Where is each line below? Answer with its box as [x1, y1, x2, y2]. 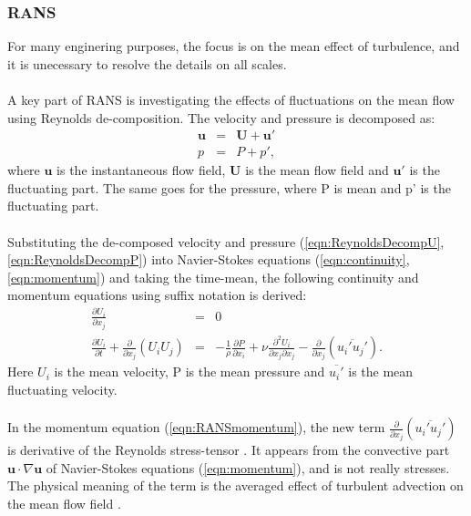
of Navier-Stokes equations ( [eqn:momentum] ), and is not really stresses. [46, 458, 450, 477]
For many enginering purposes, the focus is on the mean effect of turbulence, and [7, 36, 460, 56]
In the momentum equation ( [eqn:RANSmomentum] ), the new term [7, 418, 385, 437]
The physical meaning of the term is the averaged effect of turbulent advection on [7, 476, 464, 495]
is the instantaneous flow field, [56, 160, 226, 180]
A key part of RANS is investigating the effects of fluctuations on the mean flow [7, 90, 455, 108]
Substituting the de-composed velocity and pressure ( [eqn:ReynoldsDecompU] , [7, 232, 445, 251]
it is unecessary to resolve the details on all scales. [7, 54, 287, 73]
